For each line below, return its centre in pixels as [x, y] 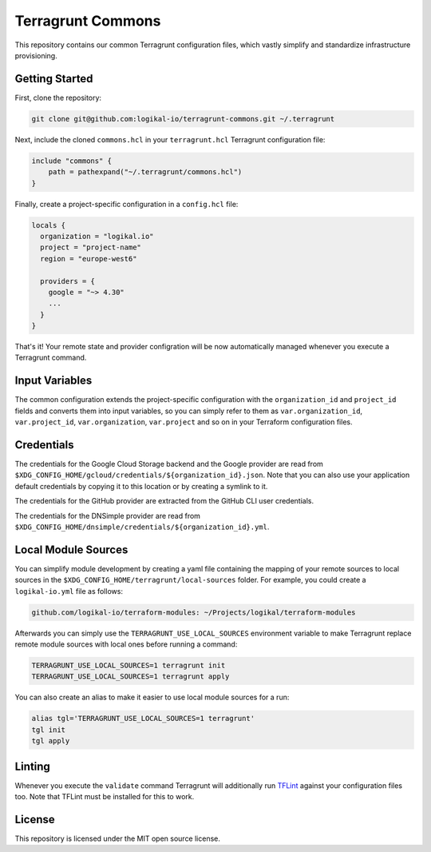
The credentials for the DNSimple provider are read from [108, 516]
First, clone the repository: [58, 98]
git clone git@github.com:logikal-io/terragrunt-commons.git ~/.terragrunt [183, 119]
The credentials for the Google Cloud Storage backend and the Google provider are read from [169, 464]
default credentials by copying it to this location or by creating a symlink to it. [141, 486]
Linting [33, 766]
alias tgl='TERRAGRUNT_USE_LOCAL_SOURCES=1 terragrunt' [143, 719]
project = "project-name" [91, 247]
